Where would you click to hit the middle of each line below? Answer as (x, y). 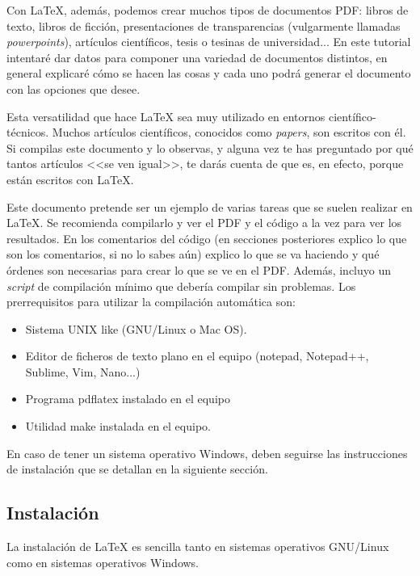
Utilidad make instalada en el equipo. (118, 426)
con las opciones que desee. (73, 88)
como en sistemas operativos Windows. (103, 562)
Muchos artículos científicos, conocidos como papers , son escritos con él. (229, 132)
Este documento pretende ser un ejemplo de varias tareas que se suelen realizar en (210, 206)
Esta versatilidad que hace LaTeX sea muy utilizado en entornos (166, 116)
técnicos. (28, 132)
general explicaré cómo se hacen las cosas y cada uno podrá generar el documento (209, 73)
